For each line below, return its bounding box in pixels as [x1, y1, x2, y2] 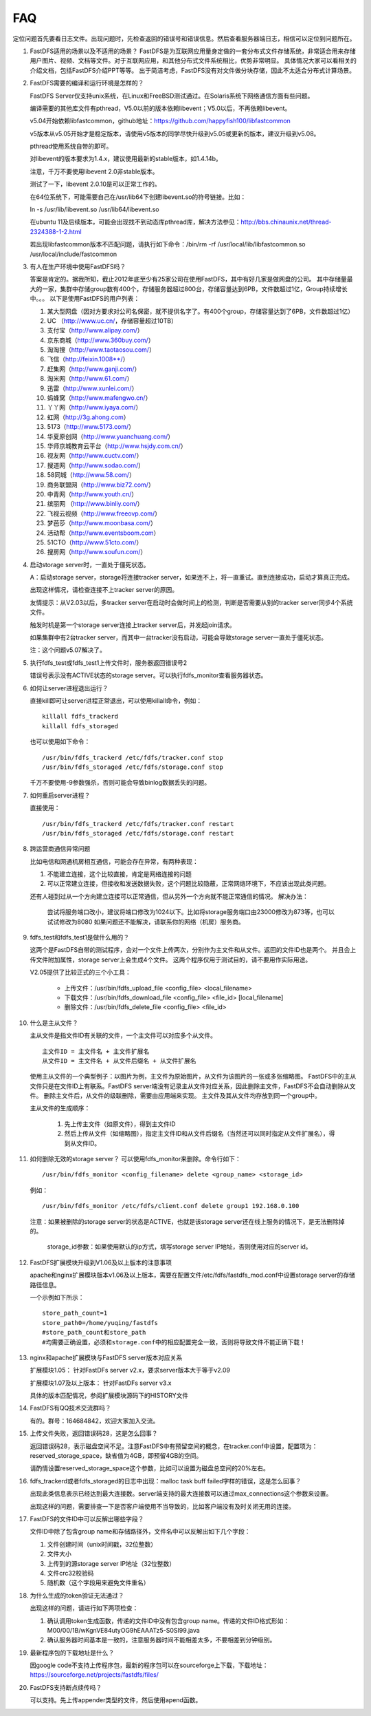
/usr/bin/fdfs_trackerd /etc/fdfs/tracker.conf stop [42, 754, 223, 761]
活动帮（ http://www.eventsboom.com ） [47, 529, 160, 537]
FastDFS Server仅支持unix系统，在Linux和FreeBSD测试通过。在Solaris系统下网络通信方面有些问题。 [30, 92, 314, 100]
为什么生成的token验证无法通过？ [30, 1591, 124, 1600]
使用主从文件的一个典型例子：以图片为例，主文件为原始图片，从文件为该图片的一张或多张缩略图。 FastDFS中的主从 [30, 1072, 357, 1081]
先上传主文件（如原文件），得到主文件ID [64, 1119, 176, 1128]
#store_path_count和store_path [42, 1328, 146, 1337]
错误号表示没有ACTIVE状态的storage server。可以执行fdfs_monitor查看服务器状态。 [30, 671, 267, 679]
